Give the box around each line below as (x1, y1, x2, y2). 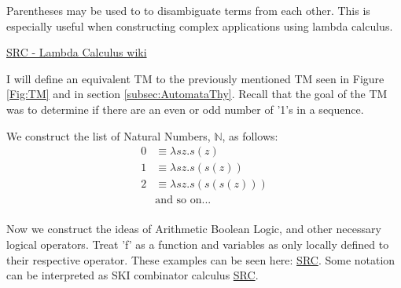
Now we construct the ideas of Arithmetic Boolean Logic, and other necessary (6, 221, 381, 237)
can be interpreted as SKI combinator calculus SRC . (6, 267, 259, 283)
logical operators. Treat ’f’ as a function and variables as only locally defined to (6, 235, 389, 252)
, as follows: (222, 127, 278, 144)
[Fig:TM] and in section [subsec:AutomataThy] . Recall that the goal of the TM (6, 86, 388, 102)
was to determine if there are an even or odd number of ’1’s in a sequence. (6, 100, 364, 117)
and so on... (155, 195, 212, 206)
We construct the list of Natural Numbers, (6, 127, 211, 144)
